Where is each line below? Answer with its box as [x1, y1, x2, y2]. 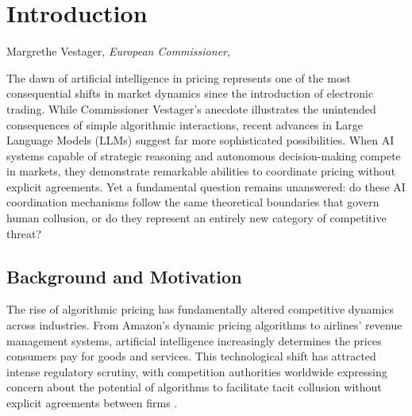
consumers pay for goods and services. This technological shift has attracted [6, 348, 376, 364]
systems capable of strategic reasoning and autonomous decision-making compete [6, 147, 401, 164]
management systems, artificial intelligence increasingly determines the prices [6, 332, 382, 349]
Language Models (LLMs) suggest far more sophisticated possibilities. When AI [6, 132, 395, 148]
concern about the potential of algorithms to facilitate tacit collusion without [6, 379, 382, 395]
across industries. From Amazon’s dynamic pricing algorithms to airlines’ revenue [6, 317, 402, 333]
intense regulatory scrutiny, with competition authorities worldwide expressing [6, 363, 387, 379]
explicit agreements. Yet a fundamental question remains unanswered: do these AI [6, 178, 406, 195]
